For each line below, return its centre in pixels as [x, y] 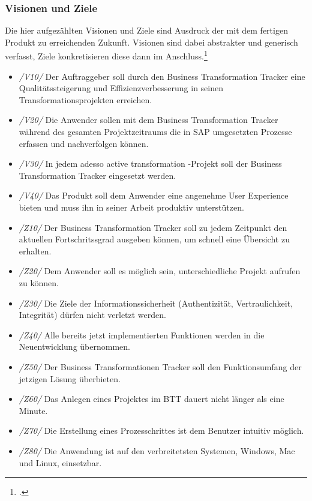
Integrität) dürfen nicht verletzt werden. [92, 315]
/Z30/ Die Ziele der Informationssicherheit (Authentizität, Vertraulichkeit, [156, 303]
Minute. [33, 410]
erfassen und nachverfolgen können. [84, 143]
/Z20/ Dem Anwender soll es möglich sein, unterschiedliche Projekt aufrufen [160, 271]
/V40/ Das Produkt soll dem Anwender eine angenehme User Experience [154, 195]
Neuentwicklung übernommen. [74, 346]
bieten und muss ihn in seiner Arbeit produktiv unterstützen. [131, 207]
